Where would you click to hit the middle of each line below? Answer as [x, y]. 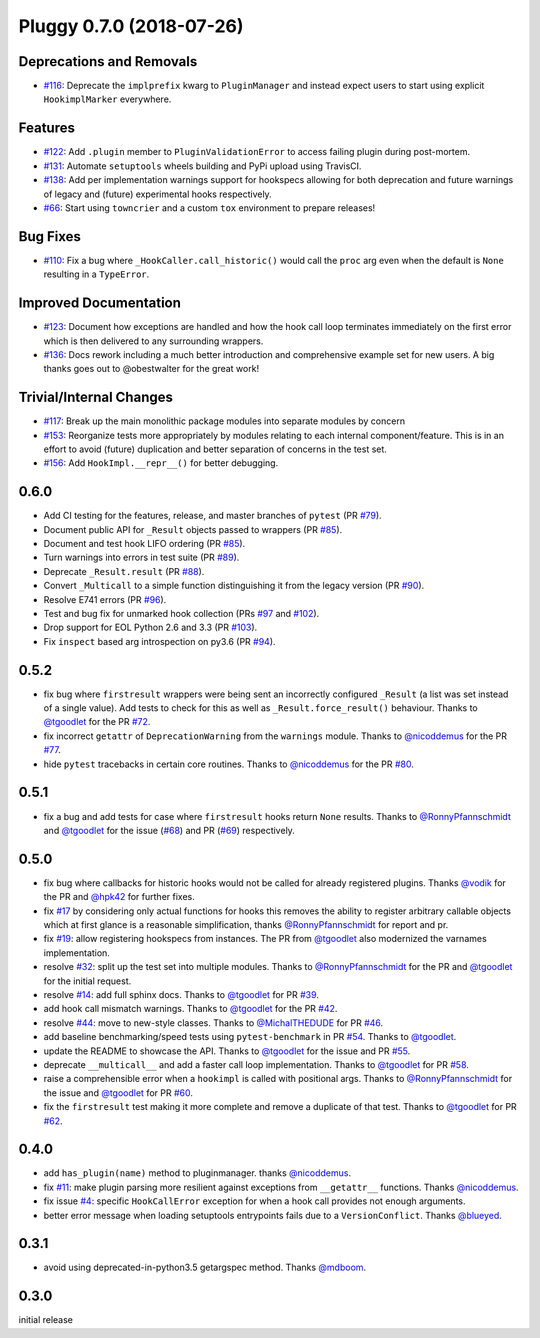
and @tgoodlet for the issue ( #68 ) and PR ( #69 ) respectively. [169, 830]
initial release [46, 1320]
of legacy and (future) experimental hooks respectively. [157, 194]
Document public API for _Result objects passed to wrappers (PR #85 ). [193, 529]
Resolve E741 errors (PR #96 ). [105, 599]
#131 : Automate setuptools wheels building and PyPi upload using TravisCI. [202, 166]
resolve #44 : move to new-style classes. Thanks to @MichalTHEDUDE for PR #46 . [213, 1022]
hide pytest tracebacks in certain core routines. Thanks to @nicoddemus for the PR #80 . [228, 764]
